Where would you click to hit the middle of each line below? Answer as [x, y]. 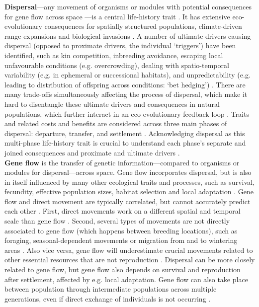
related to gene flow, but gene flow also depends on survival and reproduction [123, 269]
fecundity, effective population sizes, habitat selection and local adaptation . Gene [129, 192]
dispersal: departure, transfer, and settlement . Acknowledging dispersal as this [125, 133]
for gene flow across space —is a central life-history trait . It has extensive [117, 16]
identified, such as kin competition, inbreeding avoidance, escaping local [114, 55]
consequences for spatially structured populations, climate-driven [143, 26]
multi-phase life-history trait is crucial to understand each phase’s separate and [125, 143]
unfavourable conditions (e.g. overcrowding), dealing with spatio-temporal [117, 65]
